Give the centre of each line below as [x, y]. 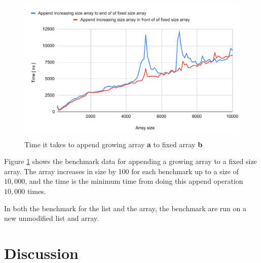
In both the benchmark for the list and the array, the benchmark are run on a [125, 208]
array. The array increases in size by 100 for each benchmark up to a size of [121, 171]
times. [36, 191]
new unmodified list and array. [51, 218]
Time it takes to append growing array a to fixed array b [114, 144]
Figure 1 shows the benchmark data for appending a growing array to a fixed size [130, 161]
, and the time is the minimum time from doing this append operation [134, 181]
